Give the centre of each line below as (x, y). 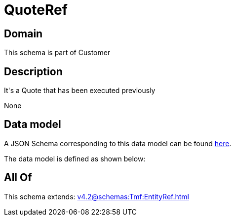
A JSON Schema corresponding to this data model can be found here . (118, 143)
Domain (23, 33)
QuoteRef (36, 10)
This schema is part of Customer (57, 53)
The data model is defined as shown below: (75, 158)
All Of (18, 178)
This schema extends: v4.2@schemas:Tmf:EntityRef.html (97, 196)
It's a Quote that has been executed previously (80, 91)
